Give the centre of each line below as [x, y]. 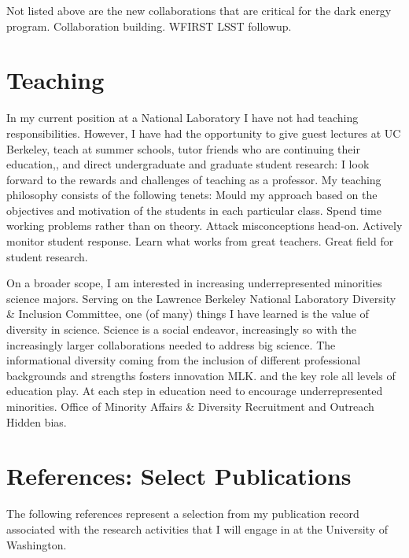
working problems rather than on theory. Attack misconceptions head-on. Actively [204, 225]
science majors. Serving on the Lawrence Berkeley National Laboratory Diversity [201, 298]
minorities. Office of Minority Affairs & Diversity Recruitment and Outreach [190, 406]
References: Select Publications [179, 476]
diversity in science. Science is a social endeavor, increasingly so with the [182, 329]
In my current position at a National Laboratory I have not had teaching [182, 118]
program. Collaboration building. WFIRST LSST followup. [149, 26]
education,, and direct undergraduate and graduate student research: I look [188, 164]
